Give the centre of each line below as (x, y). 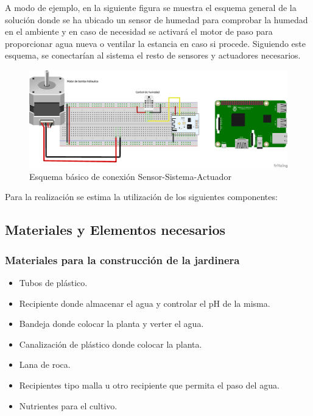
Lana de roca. (45, 364)
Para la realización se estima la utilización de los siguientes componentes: (141, 197)
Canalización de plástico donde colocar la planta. (111, 344)
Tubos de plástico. (53, 282)
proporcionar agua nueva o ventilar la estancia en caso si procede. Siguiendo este (155, 43)
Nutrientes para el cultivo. (68, 405)
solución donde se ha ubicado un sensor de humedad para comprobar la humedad (156, 19)
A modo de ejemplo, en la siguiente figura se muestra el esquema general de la (151, 7)
